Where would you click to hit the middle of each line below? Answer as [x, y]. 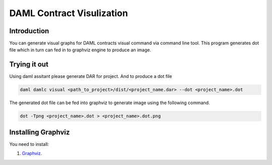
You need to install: [29, 144]
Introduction [29, 31]
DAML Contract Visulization [69, 13]
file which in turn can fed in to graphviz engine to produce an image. [80, 50]
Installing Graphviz [40, 132]
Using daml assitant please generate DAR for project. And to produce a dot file [91, 76]
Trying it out [29, 65]
